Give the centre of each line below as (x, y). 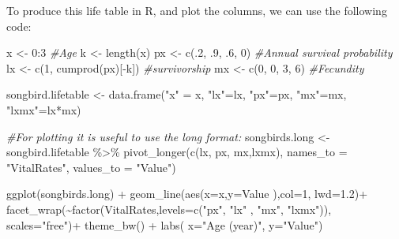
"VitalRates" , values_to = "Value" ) (91, 167)
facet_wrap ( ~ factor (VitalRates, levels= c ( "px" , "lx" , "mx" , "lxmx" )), (169, 209)
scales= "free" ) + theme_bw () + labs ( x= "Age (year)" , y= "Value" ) (165, 224)
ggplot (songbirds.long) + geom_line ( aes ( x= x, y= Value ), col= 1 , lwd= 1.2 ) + (187, 194)
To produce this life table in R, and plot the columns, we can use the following (197, 10)
